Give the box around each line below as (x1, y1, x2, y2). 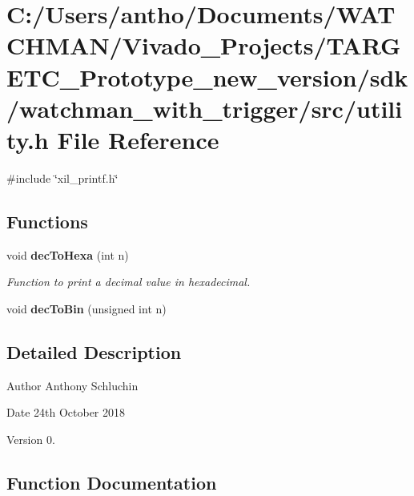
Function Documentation (6, 470, 217, 494)
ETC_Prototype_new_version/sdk (6, 60, 408, 93)
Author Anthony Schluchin (6, 377, 139, 393)
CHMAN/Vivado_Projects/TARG (6, 29, 401, 62)
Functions (6, 208, 88, 233)
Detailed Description (6, 339, 182, 364)
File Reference (57, 123, 219, 155)
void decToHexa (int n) (6, 246, 129, 263)
